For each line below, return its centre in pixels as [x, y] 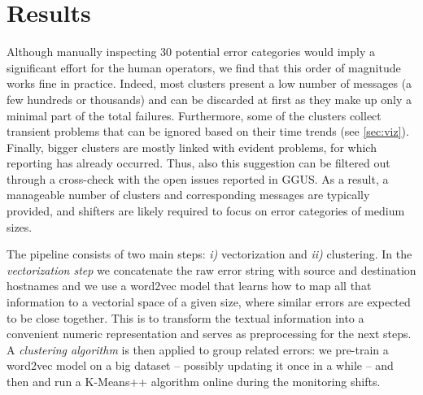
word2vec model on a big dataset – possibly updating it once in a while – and [200, 365]
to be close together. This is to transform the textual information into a [185, 317]
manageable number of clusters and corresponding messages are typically [188, 195]
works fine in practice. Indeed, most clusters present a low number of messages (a [209, 83]
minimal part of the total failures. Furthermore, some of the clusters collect [194, 115]
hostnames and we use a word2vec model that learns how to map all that [189, 286]
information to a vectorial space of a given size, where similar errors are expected [209, 302]
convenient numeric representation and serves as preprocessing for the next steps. [209, 334]
